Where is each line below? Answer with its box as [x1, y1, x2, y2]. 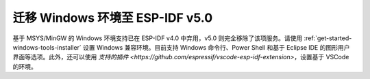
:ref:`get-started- [304, 34, 352, 42]
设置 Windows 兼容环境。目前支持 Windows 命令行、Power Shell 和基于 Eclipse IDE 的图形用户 [82, 43, 350, 51]
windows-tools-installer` [12, 43, 82, 51]
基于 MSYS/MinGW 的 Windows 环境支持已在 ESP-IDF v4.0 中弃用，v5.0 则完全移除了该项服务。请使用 [12, 34, 303, 42]
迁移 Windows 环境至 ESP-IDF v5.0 [12, 10, 213, 25]
